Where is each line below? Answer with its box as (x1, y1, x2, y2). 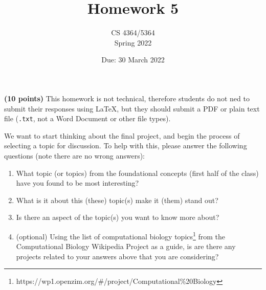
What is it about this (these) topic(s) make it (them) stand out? (16, 194, 218, 205)
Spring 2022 (114, 37, 152, 48)
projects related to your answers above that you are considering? (16, 251, 219, 261)
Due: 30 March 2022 (101, 54, 165, 65)
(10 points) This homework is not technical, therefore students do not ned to (4, 93, 250, 103)
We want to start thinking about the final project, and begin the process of (4, 130, 240, 141)
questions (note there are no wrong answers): (4, 150, 145, 161)
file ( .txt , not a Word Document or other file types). (4, 113, 171, 124)
